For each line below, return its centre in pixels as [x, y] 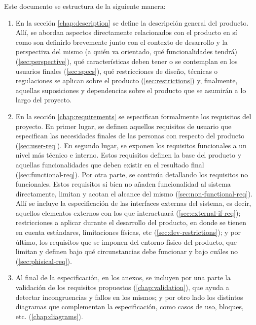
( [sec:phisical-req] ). [44, 261]
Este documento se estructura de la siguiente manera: [85, 6]
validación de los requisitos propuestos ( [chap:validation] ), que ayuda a [122, 287]
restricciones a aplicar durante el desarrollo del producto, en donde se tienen [131, 222]
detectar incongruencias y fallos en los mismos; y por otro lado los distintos [129, 297]
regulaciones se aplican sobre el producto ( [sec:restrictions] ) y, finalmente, [127, 81]
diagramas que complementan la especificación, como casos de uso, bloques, [129, 307]
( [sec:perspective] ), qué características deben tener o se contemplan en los [127, 61]
